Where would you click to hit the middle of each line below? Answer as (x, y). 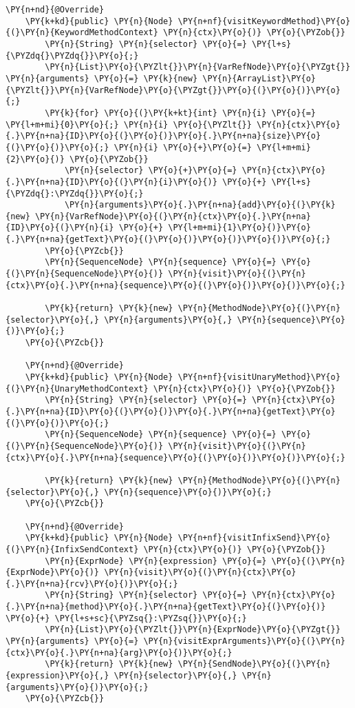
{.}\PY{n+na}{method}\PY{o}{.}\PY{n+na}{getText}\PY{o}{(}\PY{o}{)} (166, 607)
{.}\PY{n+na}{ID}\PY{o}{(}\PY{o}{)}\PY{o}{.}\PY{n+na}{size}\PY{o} (163, 136)
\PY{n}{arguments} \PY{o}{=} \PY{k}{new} (102, 78)
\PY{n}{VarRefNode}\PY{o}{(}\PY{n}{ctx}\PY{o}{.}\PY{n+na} (173, 216)
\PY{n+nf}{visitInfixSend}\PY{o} (254, 538)
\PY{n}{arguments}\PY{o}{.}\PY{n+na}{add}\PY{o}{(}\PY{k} (200, 205)
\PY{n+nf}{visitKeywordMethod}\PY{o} (264, 21)
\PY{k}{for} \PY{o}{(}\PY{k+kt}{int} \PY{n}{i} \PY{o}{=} (181, 113)
